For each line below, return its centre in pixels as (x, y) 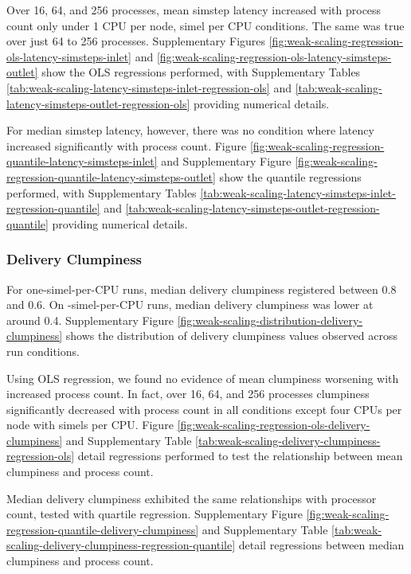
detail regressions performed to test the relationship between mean (240, 456)
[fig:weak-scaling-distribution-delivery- (270, 320)
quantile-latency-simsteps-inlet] (82, 161)
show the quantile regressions (290, 176)
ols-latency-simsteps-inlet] (69, 56)
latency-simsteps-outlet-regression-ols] (98, 103)
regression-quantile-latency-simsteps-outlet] (111, 176)
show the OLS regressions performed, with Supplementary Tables (201, 72)
